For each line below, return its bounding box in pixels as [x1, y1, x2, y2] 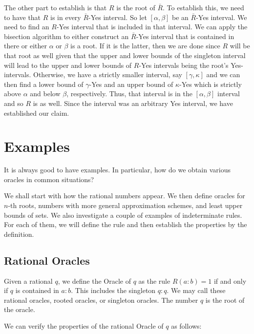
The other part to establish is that [4, 2, 107, 12]
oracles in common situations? [4, 174, 94, 184]
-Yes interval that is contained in [136, 31, 234, 41]
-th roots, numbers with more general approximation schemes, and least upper [8, 200, 243, 210]
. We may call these [167, 285, 226, 295]
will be [230, 41, 250, 51]
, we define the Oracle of [58, 275, 131, 286]
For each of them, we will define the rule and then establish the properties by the [4, 219, 247, 230]
